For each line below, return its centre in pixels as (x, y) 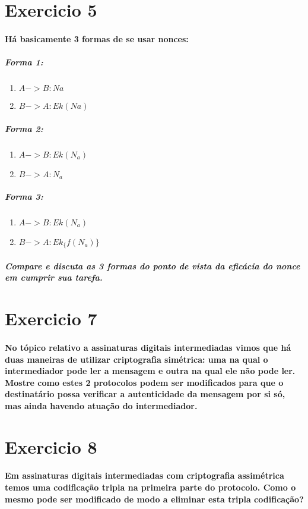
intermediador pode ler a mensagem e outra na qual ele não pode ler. (150, 371)
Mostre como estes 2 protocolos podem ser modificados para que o (144, 382)
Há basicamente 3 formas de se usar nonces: (97, 38)
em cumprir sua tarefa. (54, 277)
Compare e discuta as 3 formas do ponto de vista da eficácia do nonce (153, 266)
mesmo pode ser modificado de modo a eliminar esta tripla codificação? (154, 499)
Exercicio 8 (51, 446)
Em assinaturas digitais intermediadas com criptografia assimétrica (145, 475)
